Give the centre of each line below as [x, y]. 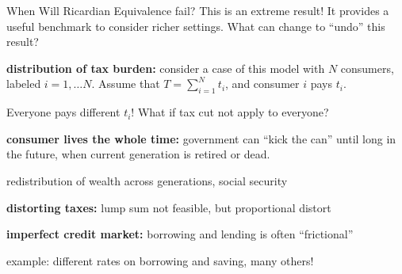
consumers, [367, 68]
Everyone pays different [63, 112]
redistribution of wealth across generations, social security [147, 180]
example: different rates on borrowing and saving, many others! [160, 260]
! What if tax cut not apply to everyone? [230, 112]
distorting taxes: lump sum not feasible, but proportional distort [169, 207]
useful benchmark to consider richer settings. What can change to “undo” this [196, 26]
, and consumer [262, 84]
